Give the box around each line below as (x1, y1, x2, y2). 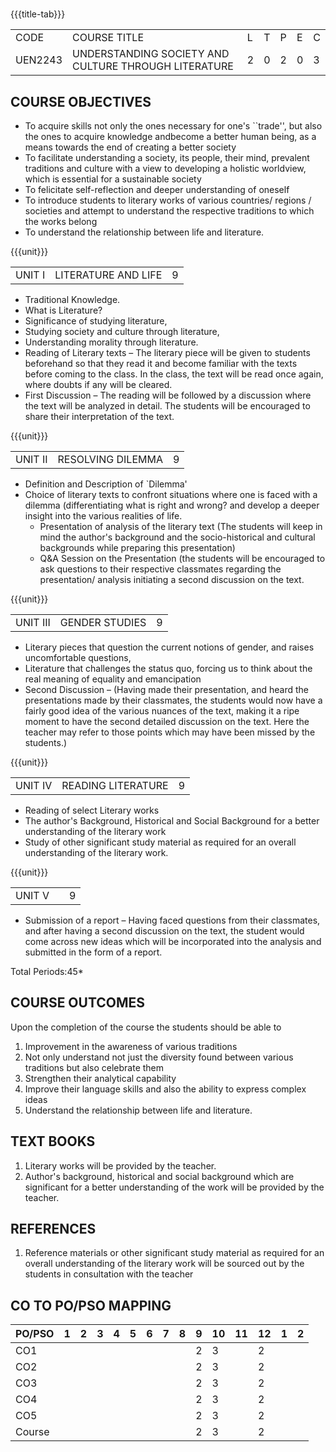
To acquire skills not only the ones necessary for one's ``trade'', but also (24, 120, 323, 132)
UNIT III (15, 616, 51, 629)
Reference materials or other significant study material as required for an (24, 1247, 325, 1259)
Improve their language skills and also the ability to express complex (24, 1083, 307, 1095)
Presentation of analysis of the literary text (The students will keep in (39, 521, 323, 532)
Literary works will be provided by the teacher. (24, 1159, 217, 1172)
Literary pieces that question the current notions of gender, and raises (24, 641, 315, 653)
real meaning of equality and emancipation (24, 673, 202, 685)
